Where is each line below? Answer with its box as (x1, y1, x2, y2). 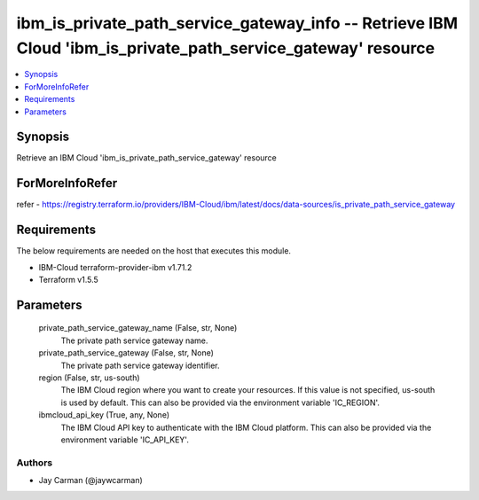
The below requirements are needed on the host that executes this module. (16, 246, 292, 256)
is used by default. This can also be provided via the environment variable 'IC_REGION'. (60, 397, 381, 408)
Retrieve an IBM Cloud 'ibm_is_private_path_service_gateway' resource (16, 152, 277, 163)
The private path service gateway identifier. (60, 360, 221, 371)
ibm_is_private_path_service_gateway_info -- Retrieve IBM (16, 13, 459, 33)
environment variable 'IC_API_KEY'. (60, 434, 190, 445)
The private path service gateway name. (60, 335, 208, 346)
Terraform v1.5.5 (38, 275, 99, 285)
